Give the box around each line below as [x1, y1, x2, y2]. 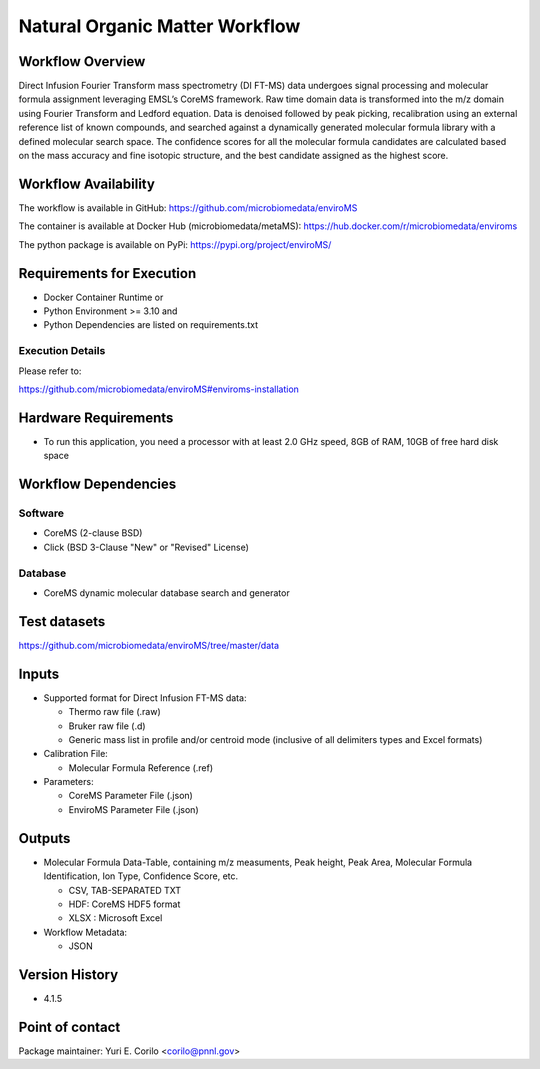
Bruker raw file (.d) [68, 720, 146, 732]
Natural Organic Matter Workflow [18, 15, 301, 37]
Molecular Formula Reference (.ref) [68, 761, 214, 774]
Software [18, 506, 65, 520]
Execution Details [18, 344, 106, 358]
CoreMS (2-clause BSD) [43, 527, 143, 539]
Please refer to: [18, 365, 82, 377]
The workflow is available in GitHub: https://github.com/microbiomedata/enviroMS [18, 201, 358, 214]
